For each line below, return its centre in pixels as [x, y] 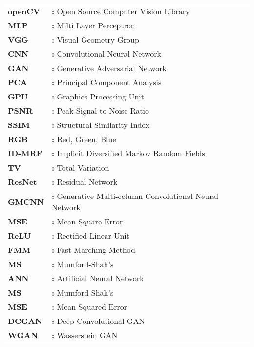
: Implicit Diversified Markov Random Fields [128, 153]
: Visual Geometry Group [95, 39]
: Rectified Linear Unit [91, 235]
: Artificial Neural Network [98, 278]
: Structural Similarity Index [101, 125]
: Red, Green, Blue [84, 139]
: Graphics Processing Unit [98, 96]
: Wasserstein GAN [85, 335]
